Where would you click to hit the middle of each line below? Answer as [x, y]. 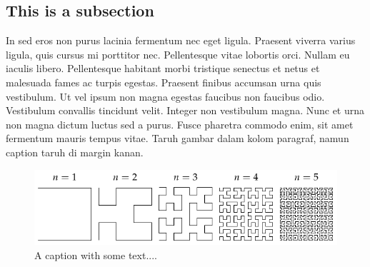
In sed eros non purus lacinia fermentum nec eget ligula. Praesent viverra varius [181, 40]
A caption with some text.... [96, 255]
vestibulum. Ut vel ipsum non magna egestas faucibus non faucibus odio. [165, 96]
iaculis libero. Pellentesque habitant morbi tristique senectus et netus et [163, 68]
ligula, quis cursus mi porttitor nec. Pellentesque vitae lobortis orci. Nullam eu [178, 54]
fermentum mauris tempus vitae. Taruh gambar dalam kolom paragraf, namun [177, 138]
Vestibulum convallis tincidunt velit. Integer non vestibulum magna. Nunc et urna [185, 110]
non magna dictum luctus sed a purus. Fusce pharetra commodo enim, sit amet [180, 124]
